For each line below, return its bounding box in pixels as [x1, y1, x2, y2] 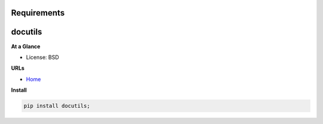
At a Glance [11, 42, 41, 50]
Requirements [11, 8, 65, 18]
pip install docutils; [23, 103, 90, 110]
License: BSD [26, 54, 59, 61]
